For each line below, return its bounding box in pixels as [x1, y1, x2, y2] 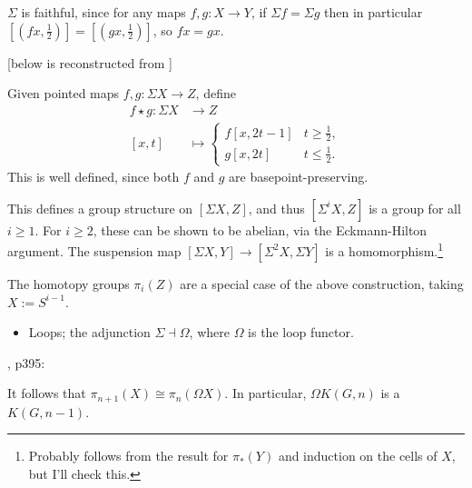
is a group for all [369, 198, 461, 217]
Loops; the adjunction [28, 323, 151, 342]
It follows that [7, 383, 86, 403]
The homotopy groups [7, 274, 130, 293]
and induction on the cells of [278, 446, 438, 465]
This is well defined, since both [7, 167, 180, 186]
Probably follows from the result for [28, 446, 229, 465]
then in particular [324, 3, 423, 21]
